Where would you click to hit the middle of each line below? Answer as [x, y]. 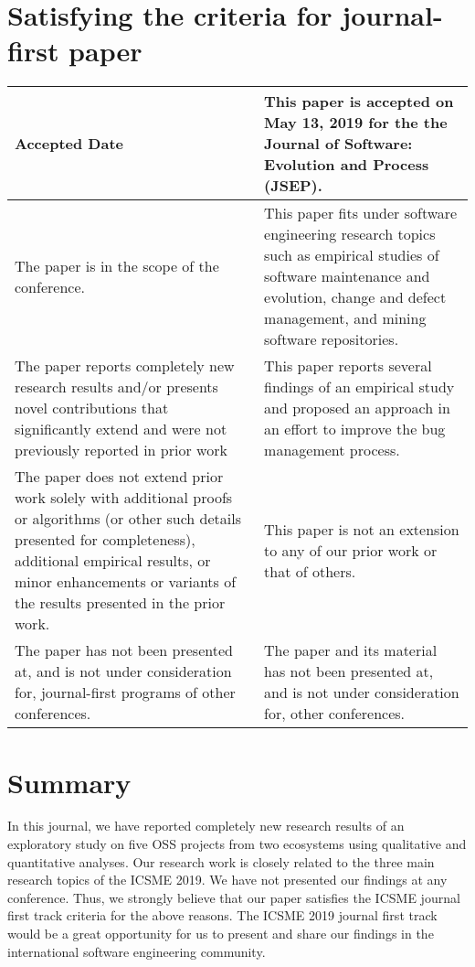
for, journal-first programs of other [125, 693]
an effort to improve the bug [355, 429]
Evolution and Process [347, 165]
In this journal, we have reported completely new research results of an [206, 826]
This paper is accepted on [359, 102]
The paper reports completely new [125, 366]
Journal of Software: [338, 144]
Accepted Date [69, 144]
